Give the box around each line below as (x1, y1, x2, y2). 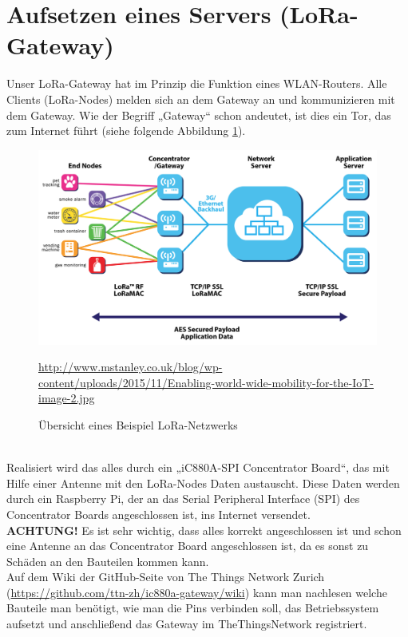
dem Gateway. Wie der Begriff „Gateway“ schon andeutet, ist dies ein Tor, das (6, 106, 391, 123)
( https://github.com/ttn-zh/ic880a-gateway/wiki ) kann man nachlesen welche (6, 584, 387, 600)
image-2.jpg (38, 390, 95, 406)
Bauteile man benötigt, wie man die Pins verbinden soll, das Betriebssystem (6, 599, 379, 616)
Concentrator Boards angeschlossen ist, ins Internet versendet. (6, 505, 311, 522)
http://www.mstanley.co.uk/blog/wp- (38, 358, 223, 375)
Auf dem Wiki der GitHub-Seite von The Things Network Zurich (6, 568, 325, 585)
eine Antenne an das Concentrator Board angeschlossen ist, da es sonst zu (6, 537, 369, 554)
